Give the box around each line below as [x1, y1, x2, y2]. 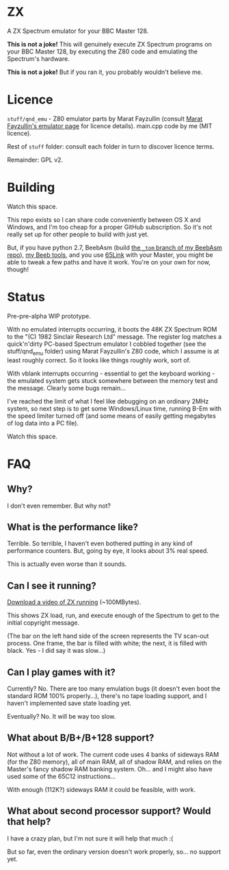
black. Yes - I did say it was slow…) [7, 647, 106, 655]
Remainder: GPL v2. [7, 156, 64, 164]
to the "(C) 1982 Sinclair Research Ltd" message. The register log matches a [7, 332, 222, 340]
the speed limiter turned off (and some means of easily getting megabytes [7, 412, 217, 420]
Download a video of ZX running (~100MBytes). [7, 598, 142, 606]
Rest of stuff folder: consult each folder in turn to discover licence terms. [7, 142, 215, 151]
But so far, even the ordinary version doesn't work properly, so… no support [7, 847, 221, 856]
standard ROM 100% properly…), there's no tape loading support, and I [7, 691, 207, 699]
